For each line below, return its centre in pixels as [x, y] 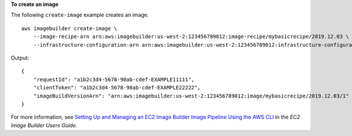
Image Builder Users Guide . [44, 125]
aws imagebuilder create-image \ [69, 28]
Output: [20, 58]
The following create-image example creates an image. [80, 15]
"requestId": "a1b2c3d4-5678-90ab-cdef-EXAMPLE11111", [114, 79]
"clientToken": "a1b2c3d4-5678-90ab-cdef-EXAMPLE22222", [117, 88]
